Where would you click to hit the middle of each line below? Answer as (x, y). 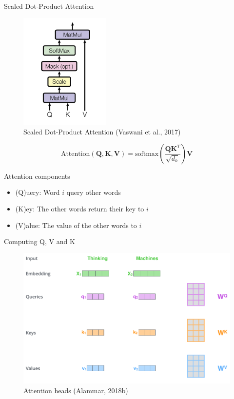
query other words (94, 192)
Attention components (37, 176)
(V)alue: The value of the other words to (76, 225)
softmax (147, 154)
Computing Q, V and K (39, 241)
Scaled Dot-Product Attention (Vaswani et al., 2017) (102, 132)
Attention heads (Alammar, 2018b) (76, 390)
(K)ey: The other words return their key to (80, 208)
